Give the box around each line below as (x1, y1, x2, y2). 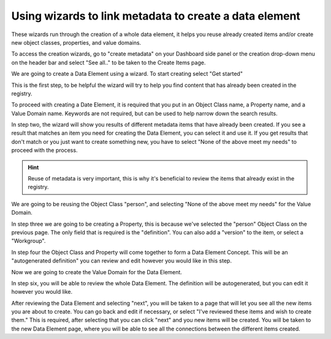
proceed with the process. (11, 147, 78, 154)
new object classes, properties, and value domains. (11, 39, 142, 46)
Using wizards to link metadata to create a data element (11, 9, 300, 23)
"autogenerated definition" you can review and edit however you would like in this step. (11, 257, 232, 264)
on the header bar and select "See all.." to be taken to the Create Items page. (11, 59, 206, 66)
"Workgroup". (11, 237, 46, 245)
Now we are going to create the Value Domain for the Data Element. (11, 268, 182, 275)
